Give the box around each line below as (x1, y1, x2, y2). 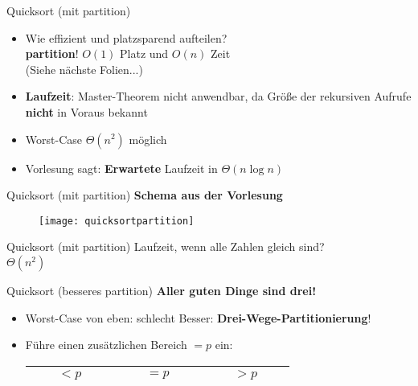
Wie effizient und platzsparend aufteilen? (25, 29, 227, 46)
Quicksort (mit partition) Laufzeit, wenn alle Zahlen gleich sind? (6, 238, 325, 255)
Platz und (120, 45, 169, 62)
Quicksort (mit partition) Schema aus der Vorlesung (6, 187, 283, 203)
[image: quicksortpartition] (39, 215, 195, 227)
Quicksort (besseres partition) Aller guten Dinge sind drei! (6, 282, 317, 298)
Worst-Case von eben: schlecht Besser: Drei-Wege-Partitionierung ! (25, 309, 371, 326)
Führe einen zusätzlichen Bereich (25, 336, 187, 353)
